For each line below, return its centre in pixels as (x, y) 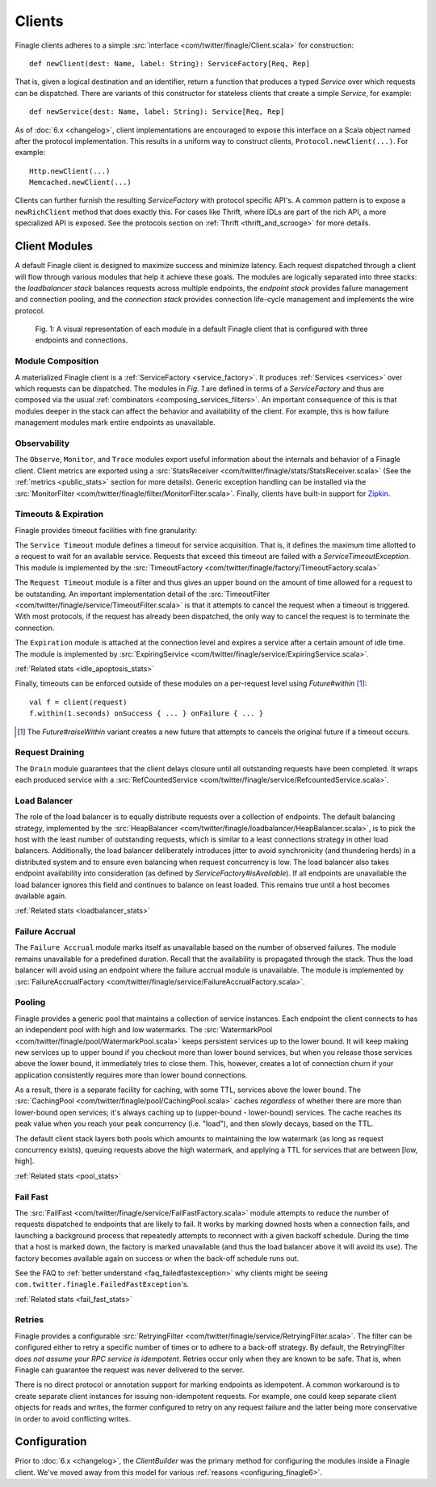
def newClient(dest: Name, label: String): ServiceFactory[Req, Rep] (170, 63)
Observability (42, 443)
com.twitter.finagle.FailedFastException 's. (102, 1284)
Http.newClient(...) (70, 171)
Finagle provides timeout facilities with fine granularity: (106, 530)
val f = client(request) (78, 702)
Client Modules (54, 246)
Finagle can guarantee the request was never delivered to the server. (130, 1370)
